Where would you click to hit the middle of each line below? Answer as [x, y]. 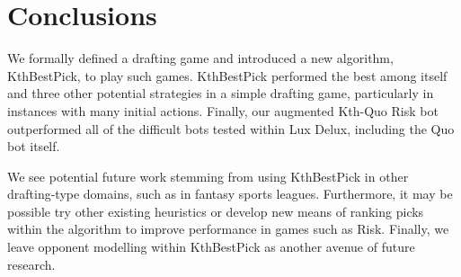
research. [31, 264]
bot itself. [34, 146]
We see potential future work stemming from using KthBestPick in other [208, 176]
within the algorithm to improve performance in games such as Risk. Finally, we [228, 229]
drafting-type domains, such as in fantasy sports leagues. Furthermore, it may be [230, 194]
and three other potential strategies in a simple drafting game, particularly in [221, 93]
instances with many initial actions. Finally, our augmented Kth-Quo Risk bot [223, 110]
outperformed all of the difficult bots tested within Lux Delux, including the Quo [231, 128]
